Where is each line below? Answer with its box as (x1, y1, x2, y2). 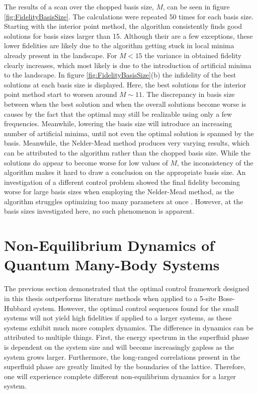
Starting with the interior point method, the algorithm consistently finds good (4, 21, 242, 31)
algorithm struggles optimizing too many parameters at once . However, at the (4, 196, 244, 206)
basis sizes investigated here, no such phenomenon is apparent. (4, 206, 194, 216)
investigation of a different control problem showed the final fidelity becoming (4, 176, 240, 187)
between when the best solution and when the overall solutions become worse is (4, 98, 246, 109)
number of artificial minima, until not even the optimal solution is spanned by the (4, 128, 254, 138)
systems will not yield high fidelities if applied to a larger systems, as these (4, 313, 232, 323)
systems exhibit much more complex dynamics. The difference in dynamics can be (4, 322, 254, 332)
